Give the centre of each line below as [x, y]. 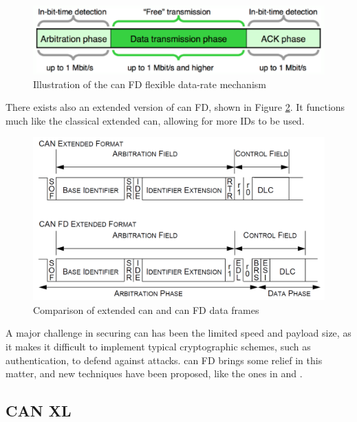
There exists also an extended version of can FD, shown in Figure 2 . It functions [175, 107]
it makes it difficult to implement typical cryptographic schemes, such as [158, 347]
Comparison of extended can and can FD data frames [146, 309]
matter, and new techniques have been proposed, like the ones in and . [154, 373]
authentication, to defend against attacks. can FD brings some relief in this [164, 360]
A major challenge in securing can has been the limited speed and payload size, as [178, 333]
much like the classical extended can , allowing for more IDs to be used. [155, 120]
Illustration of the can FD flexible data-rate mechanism [150, 84]
